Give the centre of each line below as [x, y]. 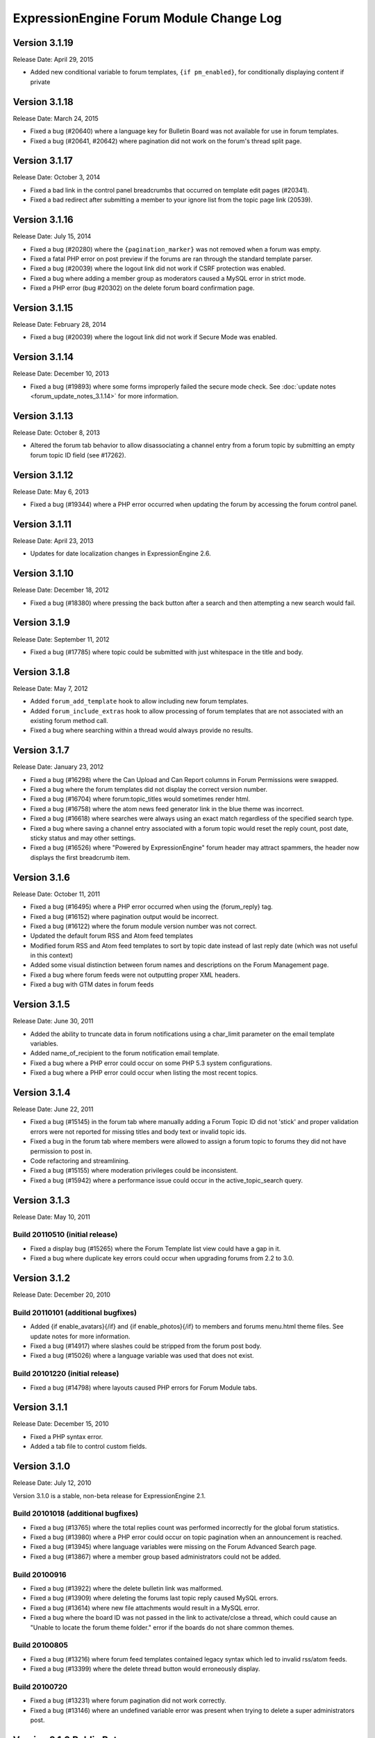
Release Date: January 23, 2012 [58, 767]
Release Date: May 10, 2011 [51, 1217]
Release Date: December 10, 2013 [61, 374]
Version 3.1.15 [43, 308]
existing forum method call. [69, 721]
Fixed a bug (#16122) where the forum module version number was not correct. [143, 926]
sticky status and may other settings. [83, 838]
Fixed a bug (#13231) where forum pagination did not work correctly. [128, 1700]
